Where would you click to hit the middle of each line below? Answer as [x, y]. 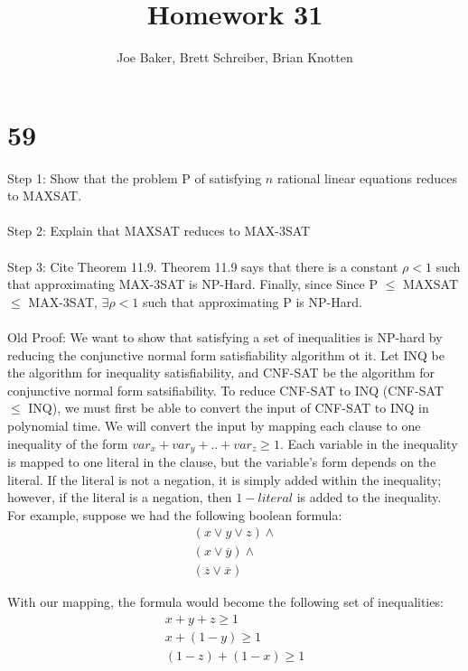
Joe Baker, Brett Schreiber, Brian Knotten [235, 57]
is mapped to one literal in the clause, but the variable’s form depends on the [222, 462]
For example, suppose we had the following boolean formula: [175, 514]
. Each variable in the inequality [369, 443]
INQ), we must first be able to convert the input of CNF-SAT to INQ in [229, 408]
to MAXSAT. [45, 196]
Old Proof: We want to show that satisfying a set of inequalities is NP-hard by [225, 337]
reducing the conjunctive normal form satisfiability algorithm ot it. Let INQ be [226, 354]
